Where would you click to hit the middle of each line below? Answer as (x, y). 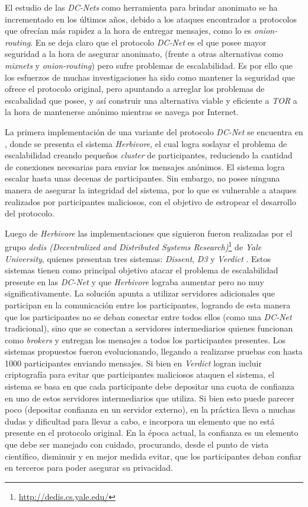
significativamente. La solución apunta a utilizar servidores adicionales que (140, 293)
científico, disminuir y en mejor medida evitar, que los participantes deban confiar (153, 456)
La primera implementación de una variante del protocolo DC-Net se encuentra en (154, 131)
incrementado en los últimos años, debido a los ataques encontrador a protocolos (151, 19)
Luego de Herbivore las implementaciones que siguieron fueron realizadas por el (149, 233)
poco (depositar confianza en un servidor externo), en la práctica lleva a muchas (150, 409)
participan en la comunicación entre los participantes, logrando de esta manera (148, 304)
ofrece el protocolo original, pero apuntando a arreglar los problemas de (135, 89)
